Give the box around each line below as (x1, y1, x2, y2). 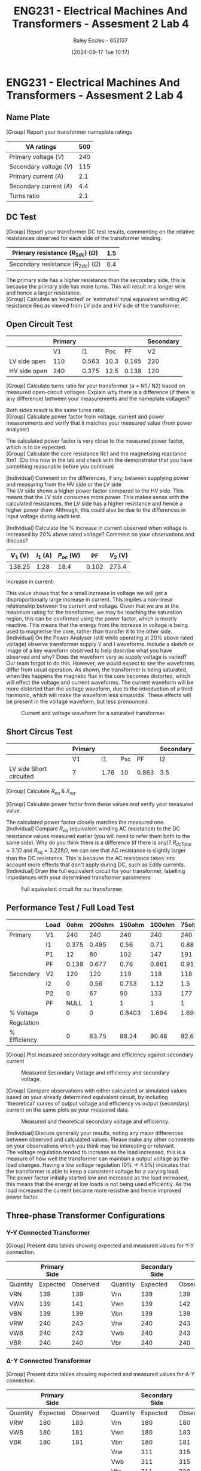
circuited (9, 772, 34, 780)
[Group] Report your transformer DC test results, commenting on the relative (6, 228, 194, 235)
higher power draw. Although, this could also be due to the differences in (6, 506, 186, 514)
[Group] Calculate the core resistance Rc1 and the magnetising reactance (6, 450, 187, 457)
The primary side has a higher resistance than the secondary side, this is (6, 276, 185, 283)
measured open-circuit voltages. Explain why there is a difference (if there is (6, 388, 195, 395)
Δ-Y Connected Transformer (6, 1357, 92, 1365)
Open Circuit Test (6, 319, 73, 329)
